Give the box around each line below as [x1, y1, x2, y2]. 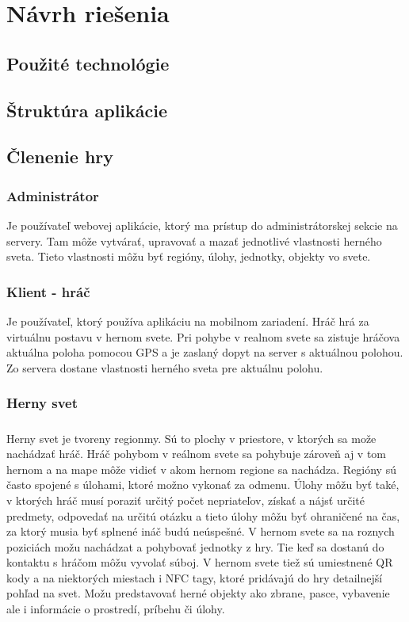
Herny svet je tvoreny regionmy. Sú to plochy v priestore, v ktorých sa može [6, 429, 377, 446]
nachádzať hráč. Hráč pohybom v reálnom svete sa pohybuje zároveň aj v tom [6, 445, 387, 462]
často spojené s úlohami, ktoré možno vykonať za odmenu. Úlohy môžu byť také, [6, 476, 399, 493]
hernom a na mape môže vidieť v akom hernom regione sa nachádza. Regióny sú [6, 460, 396, 477]
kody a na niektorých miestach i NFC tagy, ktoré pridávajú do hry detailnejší [6, 569, 383, 586]
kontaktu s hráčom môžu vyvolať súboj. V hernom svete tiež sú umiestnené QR [6, 554, 393, 570]
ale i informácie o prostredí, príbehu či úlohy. [6, 601, 225, 617]
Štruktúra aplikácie [6, 97, 168, 122]
